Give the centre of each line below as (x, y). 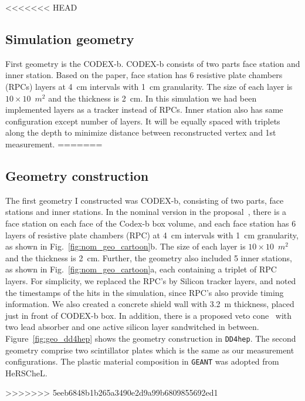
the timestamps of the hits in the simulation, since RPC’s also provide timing (145, 292)
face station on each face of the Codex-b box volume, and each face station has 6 (151, 223)
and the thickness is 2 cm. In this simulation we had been (152, 98)
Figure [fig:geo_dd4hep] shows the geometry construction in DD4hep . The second (151, 338)
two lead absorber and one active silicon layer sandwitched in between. (132, 327)
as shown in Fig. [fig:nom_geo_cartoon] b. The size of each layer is (126, 246)
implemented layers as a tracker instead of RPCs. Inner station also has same (144, 109)
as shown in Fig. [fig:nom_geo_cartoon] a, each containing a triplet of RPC (141, 269)
